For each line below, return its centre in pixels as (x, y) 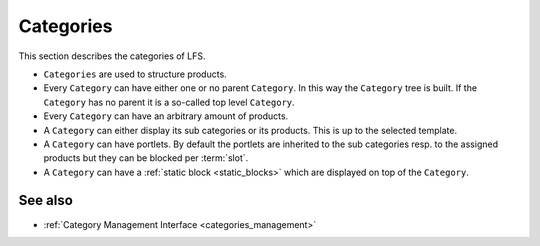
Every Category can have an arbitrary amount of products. (166, 116)
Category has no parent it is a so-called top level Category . (169, 102)
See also (46, 200)
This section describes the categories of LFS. (112, 56)
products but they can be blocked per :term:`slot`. (146, 158)
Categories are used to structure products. (135, 74)
